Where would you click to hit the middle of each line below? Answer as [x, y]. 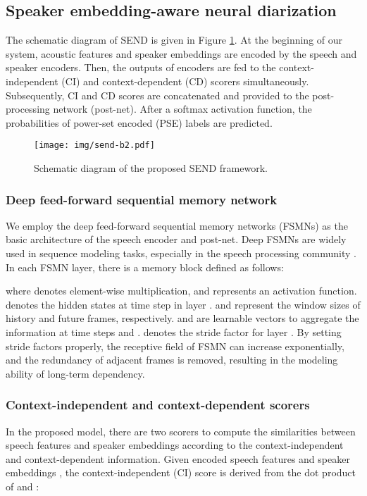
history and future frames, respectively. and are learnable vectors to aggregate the [182, 318]
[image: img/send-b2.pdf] [94, 145]
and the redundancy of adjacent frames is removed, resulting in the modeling [172, 360]
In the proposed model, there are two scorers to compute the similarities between [181, 431]
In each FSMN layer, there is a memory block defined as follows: [145, 267]
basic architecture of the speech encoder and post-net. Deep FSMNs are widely [176, 239]
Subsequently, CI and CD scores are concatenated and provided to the [157, 95]
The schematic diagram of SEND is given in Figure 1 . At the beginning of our [174, 40]
